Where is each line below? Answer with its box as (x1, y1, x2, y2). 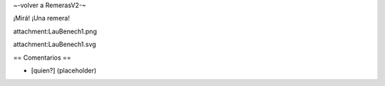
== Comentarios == (13, 53, 71, 62)
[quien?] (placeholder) (31, 66, 97, 75)
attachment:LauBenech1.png (13, 27, 98, 36)
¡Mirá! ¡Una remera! (13, 14, 71, 23)
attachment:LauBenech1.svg (13, 40, 96, 49)
